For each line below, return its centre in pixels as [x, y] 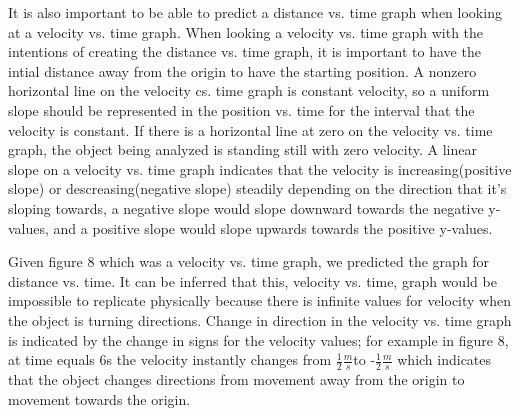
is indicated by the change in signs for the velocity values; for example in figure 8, [258, 339]
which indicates [444, 359]
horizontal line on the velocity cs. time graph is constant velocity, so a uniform [249, 90]
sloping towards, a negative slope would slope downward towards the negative [246, 207]
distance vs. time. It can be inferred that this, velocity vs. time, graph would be [252, 280]
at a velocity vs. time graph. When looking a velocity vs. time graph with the [246, 31]
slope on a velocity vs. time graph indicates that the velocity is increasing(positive [260, 168]
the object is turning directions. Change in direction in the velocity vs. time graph [260, 319]
